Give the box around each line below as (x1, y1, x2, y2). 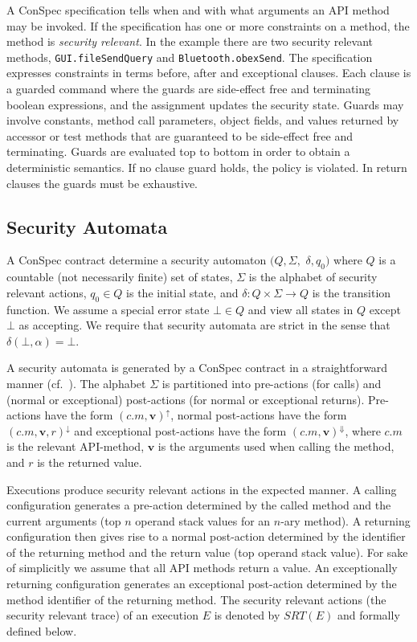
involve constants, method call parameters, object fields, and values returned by (6, 112, 399, 129)
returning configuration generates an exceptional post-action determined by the (6, 575, 397, 592)
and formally (337, 607, 400, 624)
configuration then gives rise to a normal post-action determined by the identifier (6, 528, 406, 545)
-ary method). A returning (280, 512, 411, 529)
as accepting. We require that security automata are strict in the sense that (18, 317, 390, 333)
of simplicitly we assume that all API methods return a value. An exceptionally (6, 559, 398, 576)
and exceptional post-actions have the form (74, 422, 287, 439)
